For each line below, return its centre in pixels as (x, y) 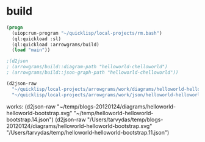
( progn (15, 27)
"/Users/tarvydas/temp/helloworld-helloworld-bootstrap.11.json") (88, 132)
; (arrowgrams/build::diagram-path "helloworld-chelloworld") (87, 67)
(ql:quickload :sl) (37, 39)
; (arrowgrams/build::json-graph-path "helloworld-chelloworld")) (92, 73)
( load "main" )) (31, 50)
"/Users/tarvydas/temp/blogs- (125, 119)
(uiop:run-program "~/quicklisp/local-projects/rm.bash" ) (87, 33)
